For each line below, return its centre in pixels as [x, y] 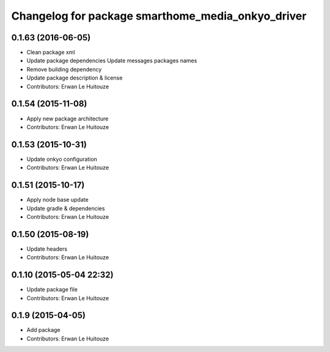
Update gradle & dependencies [66, 208]
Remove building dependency [64, 69]
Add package [43, 330]
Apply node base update [57, 200]
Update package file [52, 290]
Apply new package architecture [68, 119]
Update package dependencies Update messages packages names [112, 61]
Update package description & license [75, 78]
